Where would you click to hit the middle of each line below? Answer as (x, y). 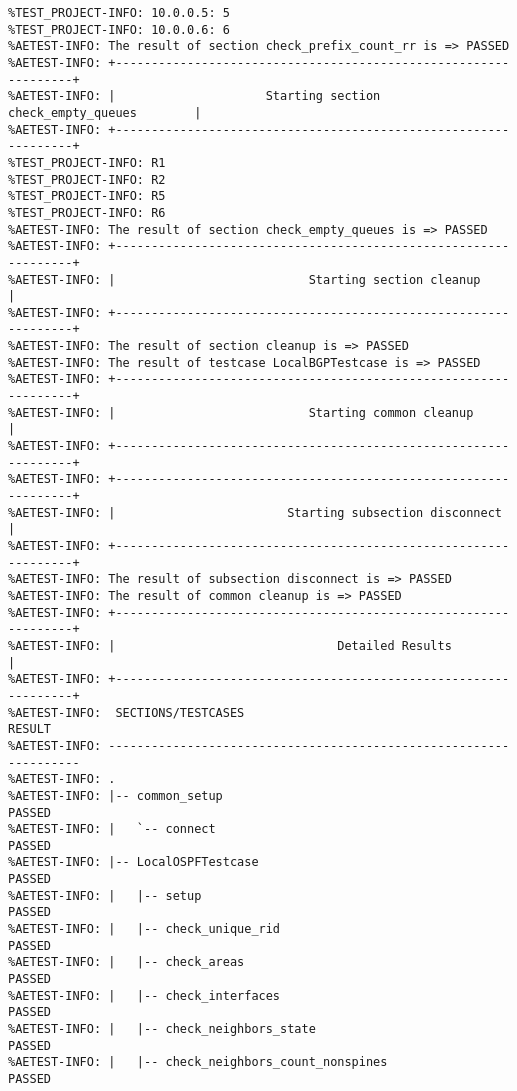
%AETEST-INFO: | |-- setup (105, 895)
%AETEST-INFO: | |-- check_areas (126, 962)
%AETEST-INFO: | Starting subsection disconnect (255, 512)
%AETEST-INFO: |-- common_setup (115, 795)
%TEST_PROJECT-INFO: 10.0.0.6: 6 (119, 29)
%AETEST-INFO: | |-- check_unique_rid (144, 929)
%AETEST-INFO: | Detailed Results (230, 645)
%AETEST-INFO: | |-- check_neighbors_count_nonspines (198, 1062)
